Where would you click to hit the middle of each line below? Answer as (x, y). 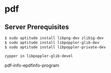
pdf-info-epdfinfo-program (32, 65)
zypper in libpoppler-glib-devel (39, 56)
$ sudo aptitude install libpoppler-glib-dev (52, 42)
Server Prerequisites (37, 27)
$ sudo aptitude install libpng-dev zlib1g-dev (54, 38)
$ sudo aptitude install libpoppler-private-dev (55, 47)
